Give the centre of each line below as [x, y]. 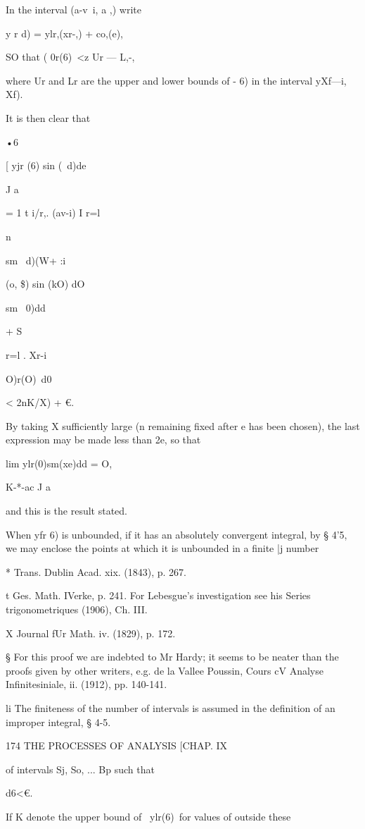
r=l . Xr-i [26, 354]
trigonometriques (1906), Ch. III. [77, 609]
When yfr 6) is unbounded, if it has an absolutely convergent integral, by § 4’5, [177, 534]
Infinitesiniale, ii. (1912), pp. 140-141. [87, 684]
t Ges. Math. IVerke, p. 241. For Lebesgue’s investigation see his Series [158, 595]
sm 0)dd [26, 307]
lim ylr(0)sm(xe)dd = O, [59, 463]
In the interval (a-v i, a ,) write [73, 9]
